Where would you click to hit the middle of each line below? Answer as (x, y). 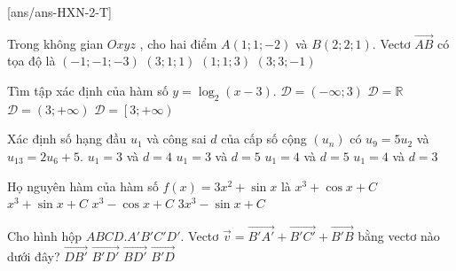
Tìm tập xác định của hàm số (88, 90)
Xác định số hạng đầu (67, 139)
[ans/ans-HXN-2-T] (59, 12)
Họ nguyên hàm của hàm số (83, 186)
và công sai (177, 139)
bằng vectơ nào (399, 235)
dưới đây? (34, 256)
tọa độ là (31, 61)
